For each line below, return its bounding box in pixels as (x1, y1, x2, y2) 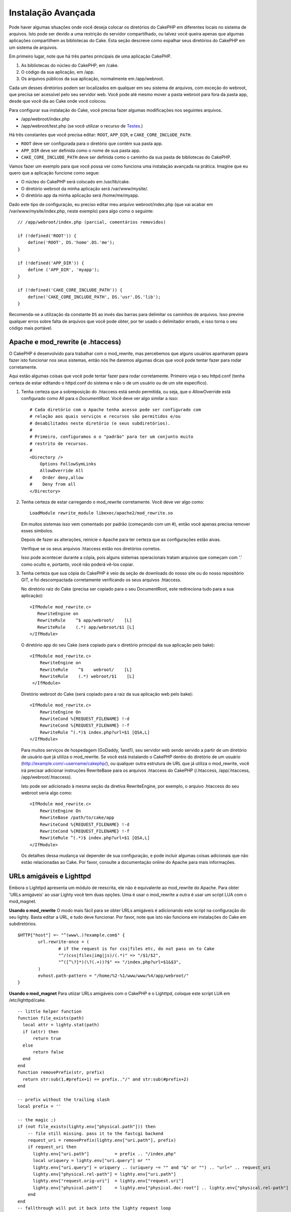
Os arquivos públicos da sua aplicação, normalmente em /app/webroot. (21, 76, 164, 82)
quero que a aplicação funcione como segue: (9, 170, 100, 175)
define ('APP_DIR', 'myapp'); (27, 267, 99, 272)
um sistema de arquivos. (9, 44, 58, 50)
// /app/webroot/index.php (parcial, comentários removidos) (17, 220, 166, 225)
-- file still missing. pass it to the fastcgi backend (27, 1131, 163, 1136)
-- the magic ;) (17, 1117, 56, 1122)
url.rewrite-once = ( (38, 939, 90, 945)
